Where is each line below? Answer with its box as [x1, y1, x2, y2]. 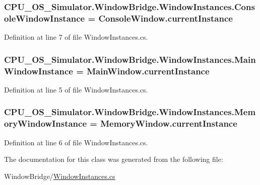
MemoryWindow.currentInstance [100, 117, 237, 130]
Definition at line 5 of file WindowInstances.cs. [4, 84, 148, 95]
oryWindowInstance [4, 117, 87, 130]
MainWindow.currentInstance [87, 64, 210, 77]
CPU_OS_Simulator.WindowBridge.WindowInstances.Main [4, 53, 256, 65]
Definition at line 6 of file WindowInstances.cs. [4, 137, 148, 147]
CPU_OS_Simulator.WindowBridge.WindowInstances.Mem [4, 106, 256, 118]
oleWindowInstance [4, 12, 85, 24]
